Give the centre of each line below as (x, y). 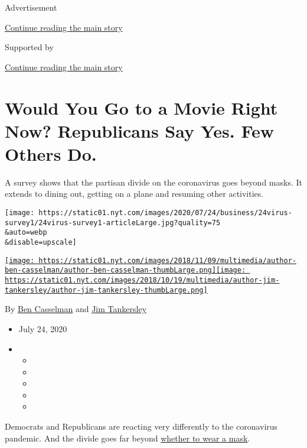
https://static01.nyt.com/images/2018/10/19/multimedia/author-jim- (142, 280)
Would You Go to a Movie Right (141, 107)
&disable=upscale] (41, 243)
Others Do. (51, 153)
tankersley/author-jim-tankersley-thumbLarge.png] (106, 290)
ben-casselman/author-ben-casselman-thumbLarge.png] (110, 270)
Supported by (29, 47)
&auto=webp (26, 233)
